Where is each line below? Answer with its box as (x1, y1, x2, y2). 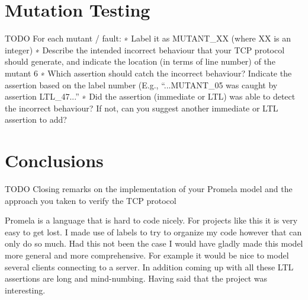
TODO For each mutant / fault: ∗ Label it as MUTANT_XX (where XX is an (5, 32, 291, 44)
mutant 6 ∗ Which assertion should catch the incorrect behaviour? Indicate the (5, 66, 292, 79)
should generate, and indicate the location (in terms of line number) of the (5, 55, 275, 68)
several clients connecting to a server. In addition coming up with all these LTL (5, 260, 294, 273)
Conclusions (5, 148, 104, 173)
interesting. (5, 283, 46, 296)
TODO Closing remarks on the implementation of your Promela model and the (5, 183, 293, 194)
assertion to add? (5, 113, 67, 126)
